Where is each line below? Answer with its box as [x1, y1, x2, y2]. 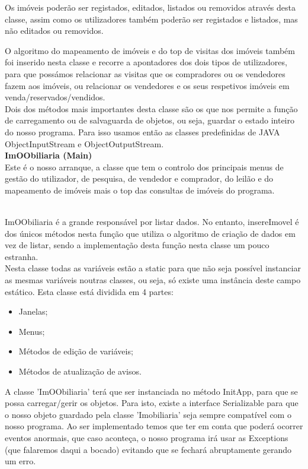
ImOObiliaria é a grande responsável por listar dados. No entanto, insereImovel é [5, 216, 299, 228]
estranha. [5, 250, 38, 262]
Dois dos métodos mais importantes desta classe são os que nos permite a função [5, 102, 298, 115]
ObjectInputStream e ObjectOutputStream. [5, 137, 164, 150]
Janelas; [18, 305, 48, 318]
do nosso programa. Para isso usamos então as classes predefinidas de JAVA [5, 125, 280, 138]
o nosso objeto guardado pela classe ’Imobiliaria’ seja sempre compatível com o [5, 408, 291, 420]
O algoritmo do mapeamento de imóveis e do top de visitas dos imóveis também [5, 44, 295, 56]
